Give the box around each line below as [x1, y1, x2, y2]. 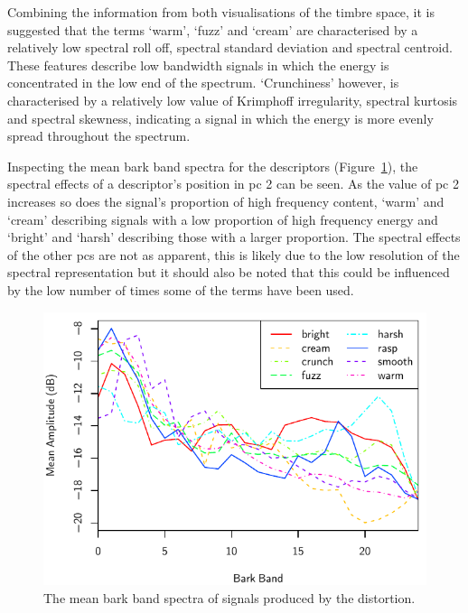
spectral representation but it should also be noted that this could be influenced [7, 263, 450, 282]
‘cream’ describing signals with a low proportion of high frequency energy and [7, 209, 438, 228]
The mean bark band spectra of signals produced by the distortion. [43, 588, 416, 607]
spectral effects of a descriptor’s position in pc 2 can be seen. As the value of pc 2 [7, 174, 459, 193]
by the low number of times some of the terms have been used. [7, 280, 354, 299]
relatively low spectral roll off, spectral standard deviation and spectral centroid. [7, 38, 453, 57]
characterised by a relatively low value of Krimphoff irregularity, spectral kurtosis [7, 90, 458, 109]
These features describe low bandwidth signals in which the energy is [7, 55, 389, 74]
